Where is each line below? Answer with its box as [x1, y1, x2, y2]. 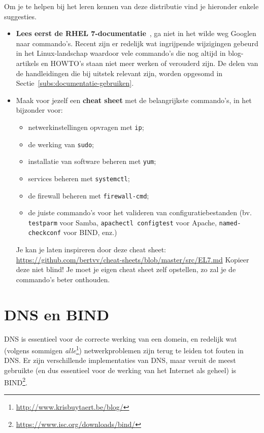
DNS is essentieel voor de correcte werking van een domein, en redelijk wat [4, 333, 237, 344]
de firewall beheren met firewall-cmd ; [28, 190, 149, 201]
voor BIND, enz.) [63, 227, 117, 238]
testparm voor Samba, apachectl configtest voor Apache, [28, 217, 217, 227]
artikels [16, 57, 39, 68]
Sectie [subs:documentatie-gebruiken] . [16, 78, 134, 88]
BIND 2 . [4, 375, 27, 387]
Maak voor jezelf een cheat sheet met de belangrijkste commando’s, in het [16, 94, 252, 105]
